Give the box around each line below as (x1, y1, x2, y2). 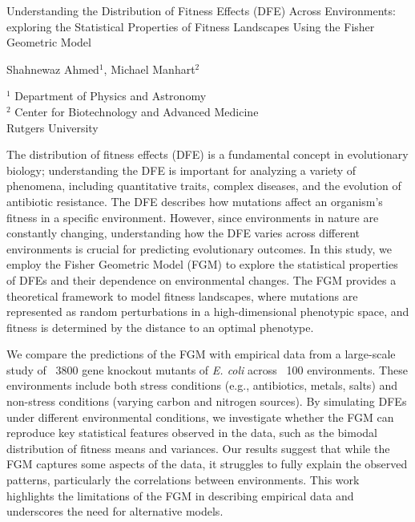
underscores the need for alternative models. (6, 503, 224, 520)
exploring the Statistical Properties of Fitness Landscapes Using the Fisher (6, 18, 375, 34)
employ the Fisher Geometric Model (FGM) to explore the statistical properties (6, 256, 398, 273)
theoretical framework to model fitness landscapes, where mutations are (6, 287, 358, 304)
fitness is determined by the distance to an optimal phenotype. (6, 318, 314, 335)
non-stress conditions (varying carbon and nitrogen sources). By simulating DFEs (6, 393, 407, 410)
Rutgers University (6, 119, 99, 136)
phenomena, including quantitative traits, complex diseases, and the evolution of (6, 177, 401, 194)
